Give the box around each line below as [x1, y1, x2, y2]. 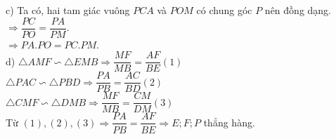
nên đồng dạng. [264, 3, 332, 17]
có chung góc [196, 3, 252, 17]
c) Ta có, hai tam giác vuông [6, 3, 130, 17]
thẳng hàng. [203, 114, 255, 129]
